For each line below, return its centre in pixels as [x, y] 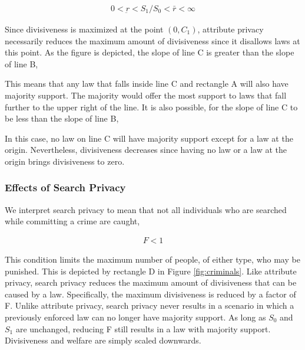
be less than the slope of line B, [62, 118]
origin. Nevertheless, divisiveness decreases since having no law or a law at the [146, 150]
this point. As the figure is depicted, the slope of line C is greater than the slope [150, 52]
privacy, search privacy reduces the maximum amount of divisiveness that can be [151, 282]
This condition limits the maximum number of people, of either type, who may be [152, 259]
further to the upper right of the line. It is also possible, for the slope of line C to [151, 107]
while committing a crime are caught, [72, 221]
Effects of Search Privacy [65, 187]
